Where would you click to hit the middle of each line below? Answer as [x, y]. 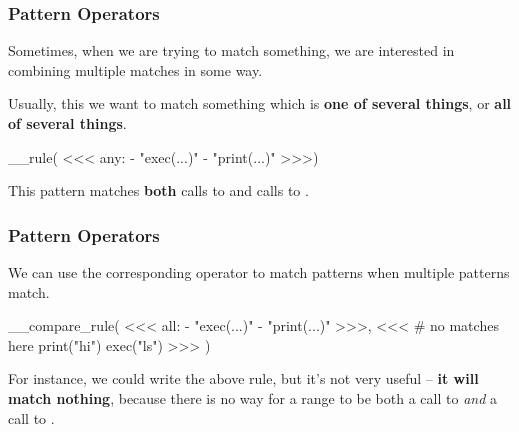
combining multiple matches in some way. [135, 69]
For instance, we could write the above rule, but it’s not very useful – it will [243, 378]
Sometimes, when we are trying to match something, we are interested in [231, 50]
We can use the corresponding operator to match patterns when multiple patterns [259, 272]
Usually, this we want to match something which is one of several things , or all [260, 103]
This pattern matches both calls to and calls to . [158, 190]
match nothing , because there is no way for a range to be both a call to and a [252, 397]
